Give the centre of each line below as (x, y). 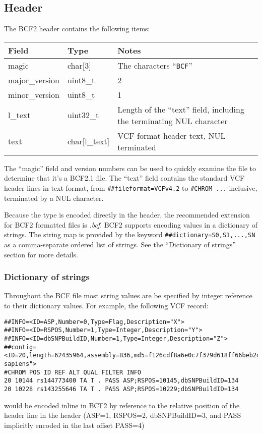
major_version (34, 80)
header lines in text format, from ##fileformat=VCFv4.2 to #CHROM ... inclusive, (131, 187)
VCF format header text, (162, 135)
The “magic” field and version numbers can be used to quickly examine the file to (130, 168)
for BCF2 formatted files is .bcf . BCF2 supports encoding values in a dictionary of (131, 224)
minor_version (34, 94)
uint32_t (83, 115)
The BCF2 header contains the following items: (77, 29)
